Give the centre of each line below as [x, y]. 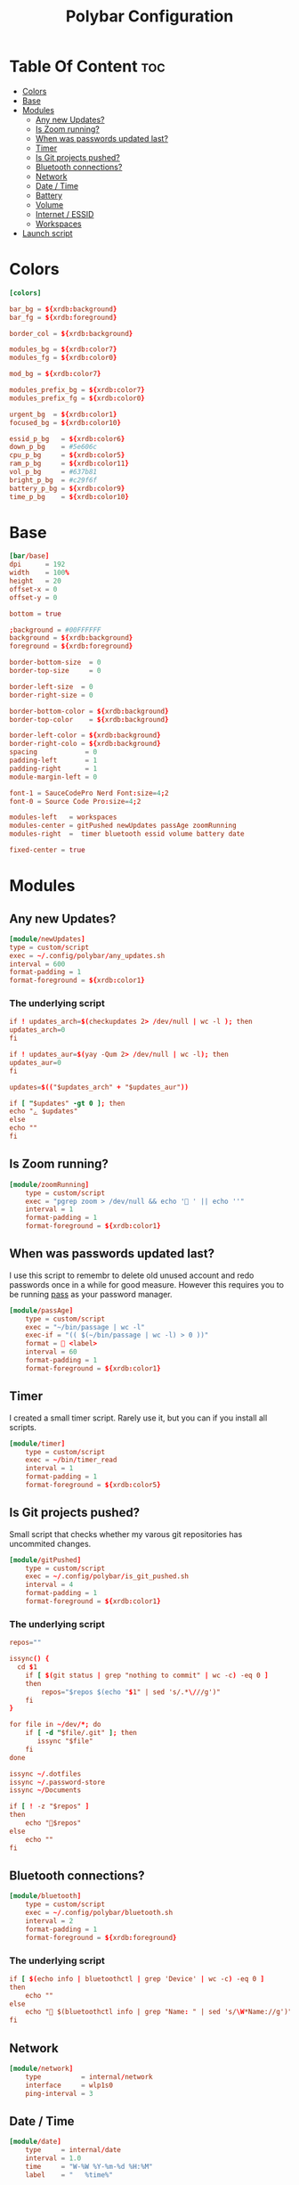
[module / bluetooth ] [45, 1896]
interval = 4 [49, 1585]
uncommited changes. [50, 1543]
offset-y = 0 [33, 597]
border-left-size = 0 [51, 687]
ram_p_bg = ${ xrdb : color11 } [69, 464]
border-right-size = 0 [51, 695]
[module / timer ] [37, 1444]
